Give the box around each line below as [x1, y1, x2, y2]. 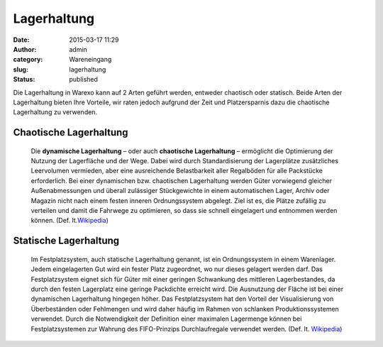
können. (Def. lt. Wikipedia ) [30, 216, 109, 225]
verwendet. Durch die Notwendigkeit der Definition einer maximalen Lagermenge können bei [30, 314, 302, 323]
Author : [13, 45, 37, 53]
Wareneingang [69, 55, 112, 64]
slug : [13, 65, 28, 74]
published [69, 75, 99, 84]
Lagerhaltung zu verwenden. [13, 108, 98, 116]
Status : [13, 75, 35, 84]
